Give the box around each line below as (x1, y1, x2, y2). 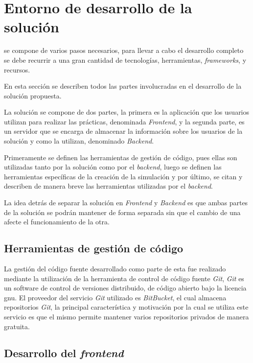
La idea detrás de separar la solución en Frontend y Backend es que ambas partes (4, 197, 248, 208)
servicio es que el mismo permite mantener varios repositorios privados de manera (4, 311, 249, 321)
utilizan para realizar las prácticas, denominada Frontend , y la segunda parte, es (4, 116, 245, 126)
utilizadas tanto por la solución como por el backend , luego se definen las (4, 162, 222, 172)
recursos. (4, 64, 30, 74)
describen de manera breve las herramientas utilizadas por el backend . (4, 181, 213, 191)
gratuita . (4, 321, 30, 331)
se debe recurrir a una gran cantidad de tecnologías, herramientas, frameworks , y (4, 54, 247, 65)
